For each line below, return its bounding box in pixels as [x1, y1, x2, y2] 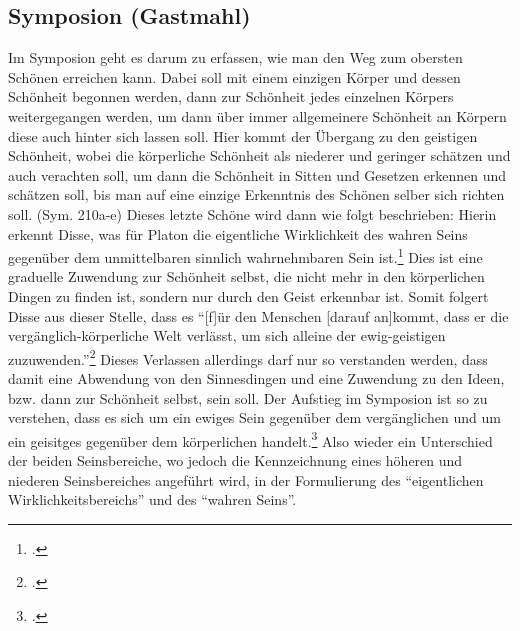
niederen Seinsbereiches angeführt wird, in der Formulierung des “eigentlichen [8, 469, 484, 490]
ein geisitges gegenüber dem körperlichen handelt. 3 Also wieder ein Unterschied [8, 427, 493, 451]
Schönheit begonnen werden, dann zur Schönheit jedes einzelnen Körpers [8, 86, 454, 107]
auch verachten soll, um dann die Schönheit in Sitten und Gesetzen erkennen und [8, 164, 507, 185]
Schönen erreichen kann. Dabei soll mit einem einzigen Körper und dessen [8, 66, 461, 87]
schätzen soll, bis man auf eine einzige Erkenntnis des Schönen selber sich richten [8, 184, 505, 205]
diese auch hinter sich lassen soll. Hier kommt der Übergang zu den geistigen [8, 125, 478, 146]
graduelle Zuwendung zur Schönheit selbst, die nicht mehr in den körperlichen [8, 266, 485, 287]
